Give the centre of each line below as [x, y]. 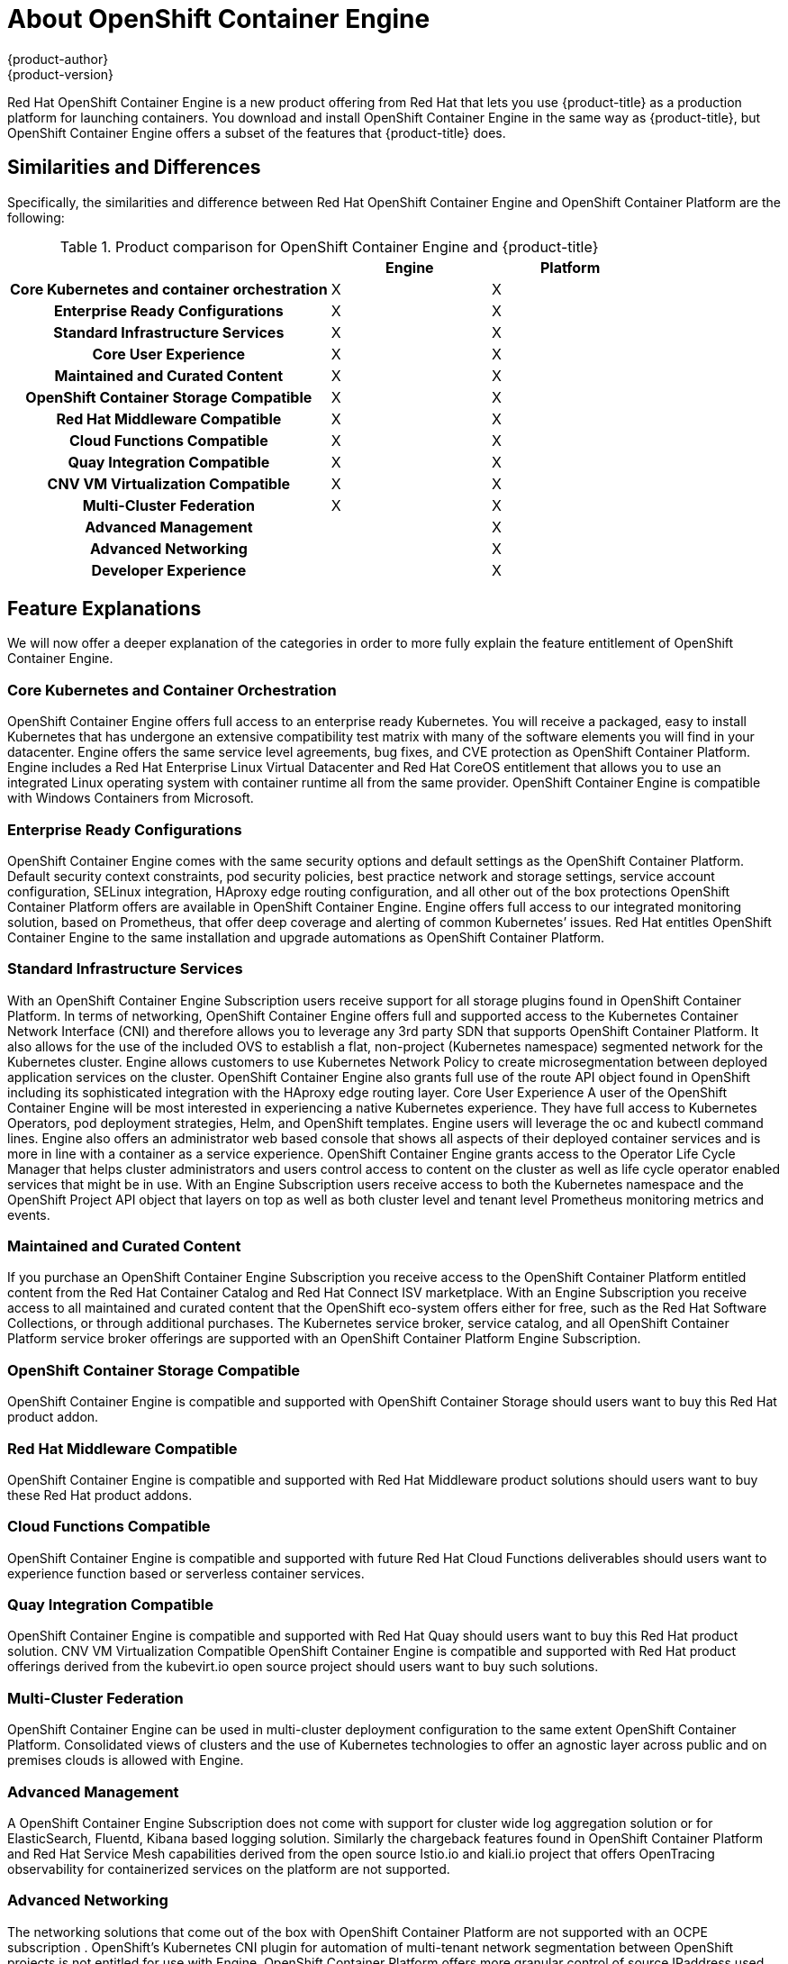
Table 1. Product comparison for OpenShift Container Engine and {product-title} [329, 246]
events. [29, 1214]
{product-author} [58, 59]
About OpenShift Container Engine [219, 19]
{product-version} [61, 74]
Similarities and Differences [134, 168]
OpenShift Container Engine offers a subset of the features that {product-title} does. [257, 132]
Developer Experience [169, 570]
